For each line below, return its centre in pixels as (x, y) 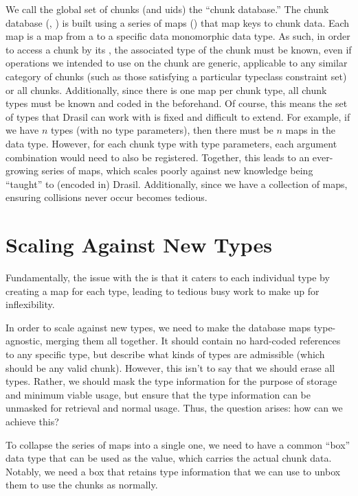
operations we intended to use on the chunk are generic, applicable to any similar (177, 63)
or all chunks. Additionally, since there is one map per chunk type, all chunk (166, 90)
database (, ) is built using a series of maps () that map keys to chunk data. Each (178, 22)
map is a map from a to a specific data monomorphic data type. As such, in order (178, 36)
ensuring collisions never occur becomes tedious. (107, 197)
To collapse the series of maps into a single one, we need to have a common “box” (178, 444)
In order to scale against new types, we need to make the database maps (158, 327)
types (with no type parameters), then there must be (162, 130)
